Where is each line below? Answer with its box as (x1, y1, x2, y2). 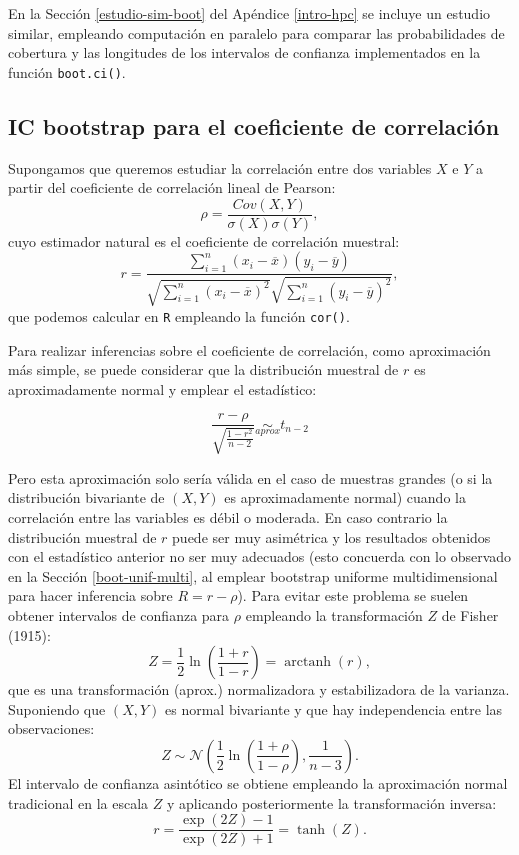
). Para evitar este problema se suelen (237, 585, 469, 606)
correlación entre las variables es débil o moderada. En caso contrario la (8, 506, 448, 527)
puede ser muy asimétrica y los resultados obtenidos (172, 526, 491, 547)
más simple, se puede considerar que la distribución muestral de (8, 359, 399, 380)
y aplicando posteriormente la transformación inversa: (167, 792, 497, 813)
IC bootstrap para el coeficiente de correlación (8, 110, 500, 141)
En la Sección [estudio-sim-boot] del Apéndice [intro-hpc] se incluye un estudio (8, 3, 491, 23)
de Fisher (441, 604, 499, 625)
